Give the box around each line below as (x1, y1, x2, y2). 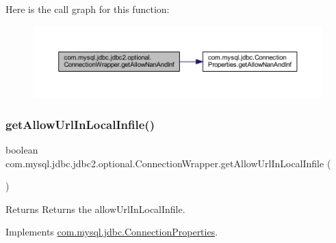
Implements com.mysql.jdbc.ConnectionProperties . (5, 225, 218, 239)
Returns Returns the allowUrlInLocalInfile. (5, 201, 185, 216)
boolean (5, 142, 38, 156)
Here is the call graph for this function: (5, 2, 170, 16)
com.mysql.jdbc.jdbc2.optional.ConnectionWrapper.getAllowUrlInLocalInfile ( (5, 156, 331, 170)
